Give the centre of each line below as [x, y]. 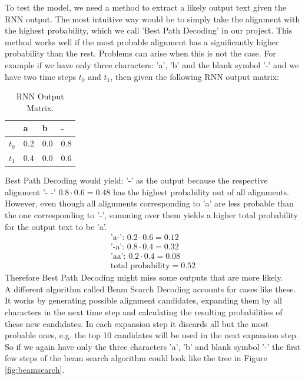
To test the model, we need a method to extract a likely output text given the [146, 7]
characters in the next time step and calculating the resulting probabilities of [144, 312]
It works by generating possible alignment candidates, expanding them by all [143, 300]
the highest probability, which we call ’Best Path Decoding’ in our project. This [149, 30]
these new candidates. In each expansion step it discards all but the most [137, 323]
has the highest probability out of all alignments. [201, 191]
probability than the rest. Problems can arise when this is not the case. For [140, 53]
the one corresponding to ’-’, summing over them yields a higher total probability [151, 214]
